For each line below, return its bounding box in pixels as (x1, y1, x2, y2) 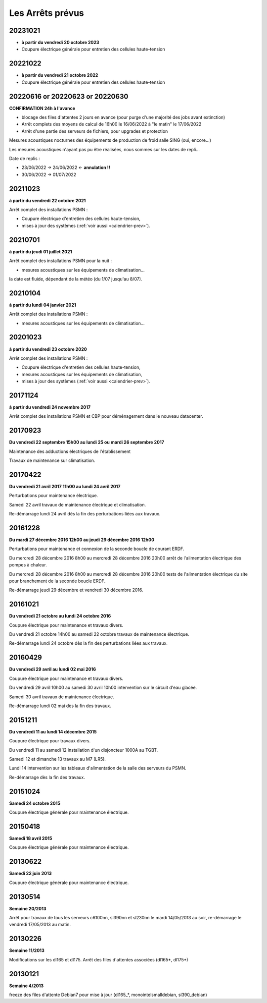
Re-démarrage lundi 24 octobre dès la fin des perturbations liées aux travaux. (9, 640, 168, 646)
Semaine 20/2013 (9, 905, 46, 911)
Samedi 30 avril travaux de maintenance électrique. (9, 694, 114, 700)
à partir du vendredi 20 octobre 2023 (21, 40, 99, 46)
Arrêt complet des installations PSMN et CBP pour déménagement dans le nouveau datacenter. (9, 413, 203, 419)
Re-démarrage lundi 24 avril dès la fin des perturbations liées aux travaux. (9, 511, 161, 517)
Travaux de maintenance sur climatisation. (9, 457, 95, 463)
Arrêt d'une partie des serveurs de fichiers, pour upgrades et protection (21, 128, 168, 134)
